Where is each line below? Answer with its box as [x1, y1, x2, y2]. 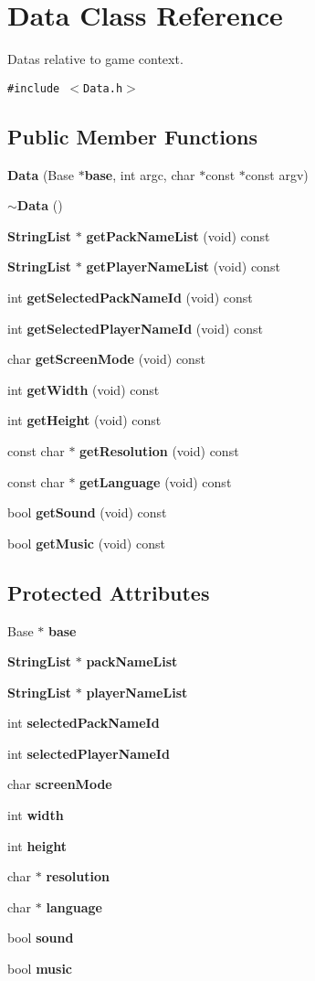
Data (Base [7, 165, 75, 184]
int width [7, 805, 64, 825]
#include [7, 81, 60, 95]
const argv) [245, 165, 309, 184]
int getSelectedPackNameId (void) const [7, 287, 253, 306]
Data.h [83, 81, 123, 95]
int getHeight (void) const [7, 411, 162, 430]
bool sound [7, 928, 74, 947]
